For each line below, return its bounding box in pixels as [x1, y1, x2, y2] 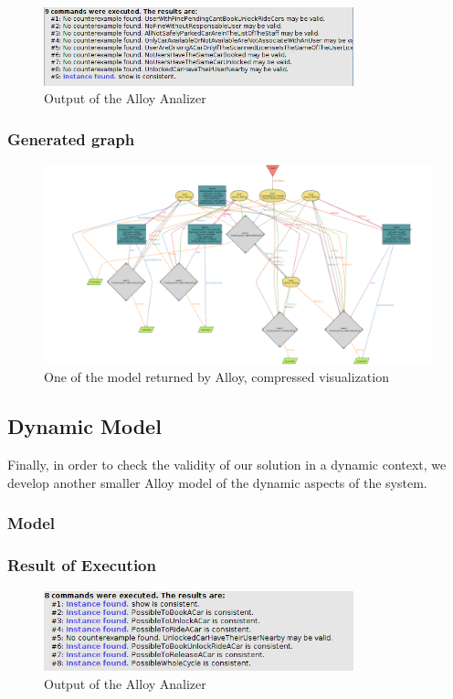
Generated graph [7, 127, 135, 150]
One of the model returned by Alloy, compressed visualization [44, 367, 389, 387]
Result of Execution [7, 554, 156, 577]
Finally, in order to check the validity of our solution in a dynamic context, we [7, 455, 447, 474]
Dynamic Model [7, 412, 162, 440]
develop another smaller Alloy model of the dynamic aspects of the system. [7, 472, 427, 492]
